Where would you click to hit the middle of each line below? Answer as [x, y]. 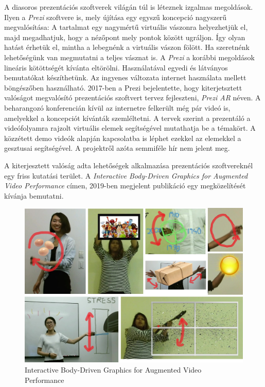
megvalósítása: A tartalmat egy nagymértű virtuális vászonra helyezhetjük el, [126, 27]
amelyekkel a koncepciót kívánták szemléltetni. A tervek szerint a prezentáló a [127, 118]
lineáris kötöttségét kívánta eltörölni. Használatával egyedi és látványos [116, 67]
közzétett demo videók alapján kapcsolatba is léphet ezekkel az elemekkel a [123, 138]
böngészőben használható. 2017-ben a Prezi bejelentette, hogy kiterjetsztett [123, 87]
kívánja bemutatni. [34, 195]
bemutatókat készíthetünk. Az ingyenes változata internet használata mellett [125, 77]
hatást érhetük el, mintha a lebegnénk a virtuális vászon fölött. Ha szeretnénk [127, 47]
